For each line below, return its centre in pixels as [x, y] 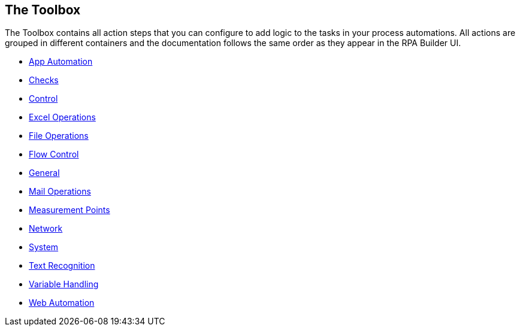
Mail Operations [60, 192]
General [44, 173]
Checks [44, 80]
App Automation [61, 62]
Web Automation [62, 303]
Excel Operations [62, 117]
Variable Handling [64, 284]
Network [46, 229]
